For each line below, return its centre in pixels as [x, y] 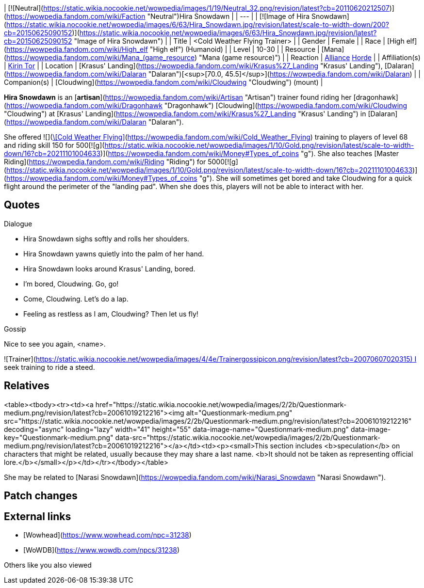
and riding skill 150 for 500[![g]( [54, 145]
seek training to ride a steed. [49, 367]
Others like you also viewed [48, 565]
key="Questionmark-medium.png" [59, 437]
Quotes [22, 205]
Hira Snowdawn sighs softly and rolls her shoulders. [106, 238]
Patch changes [41, 496]
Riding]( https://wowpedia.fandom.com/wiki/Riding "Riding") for [105, 162]
